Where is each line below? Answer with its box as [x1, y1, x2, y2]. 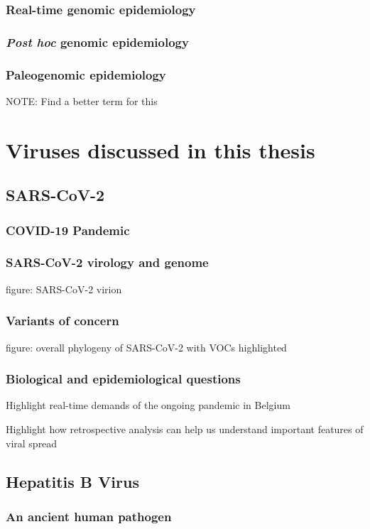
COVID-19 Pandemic [6, 221, 130, 239]
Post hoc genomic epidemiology [6, 33, 189, 50]
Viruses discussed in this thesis [6, 135, 315, 164]
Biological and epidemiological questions [6, 370, 241, 388]
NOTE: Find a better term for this [6, 93, 158, 108]
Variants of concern [6, 312, 119, 329]
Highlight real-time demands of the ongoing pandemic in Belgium [6, 398, 290, 413]
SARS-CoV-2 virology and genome [6, 253, 209, 271]
